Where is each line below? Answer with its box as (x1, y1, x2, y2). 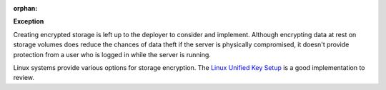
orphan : (13, 4, 38, 12)
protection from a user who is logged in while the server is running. (13, 50, 211, 59)
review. (13, 74, 35, 82)
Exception (13, 17, 44, 26)
